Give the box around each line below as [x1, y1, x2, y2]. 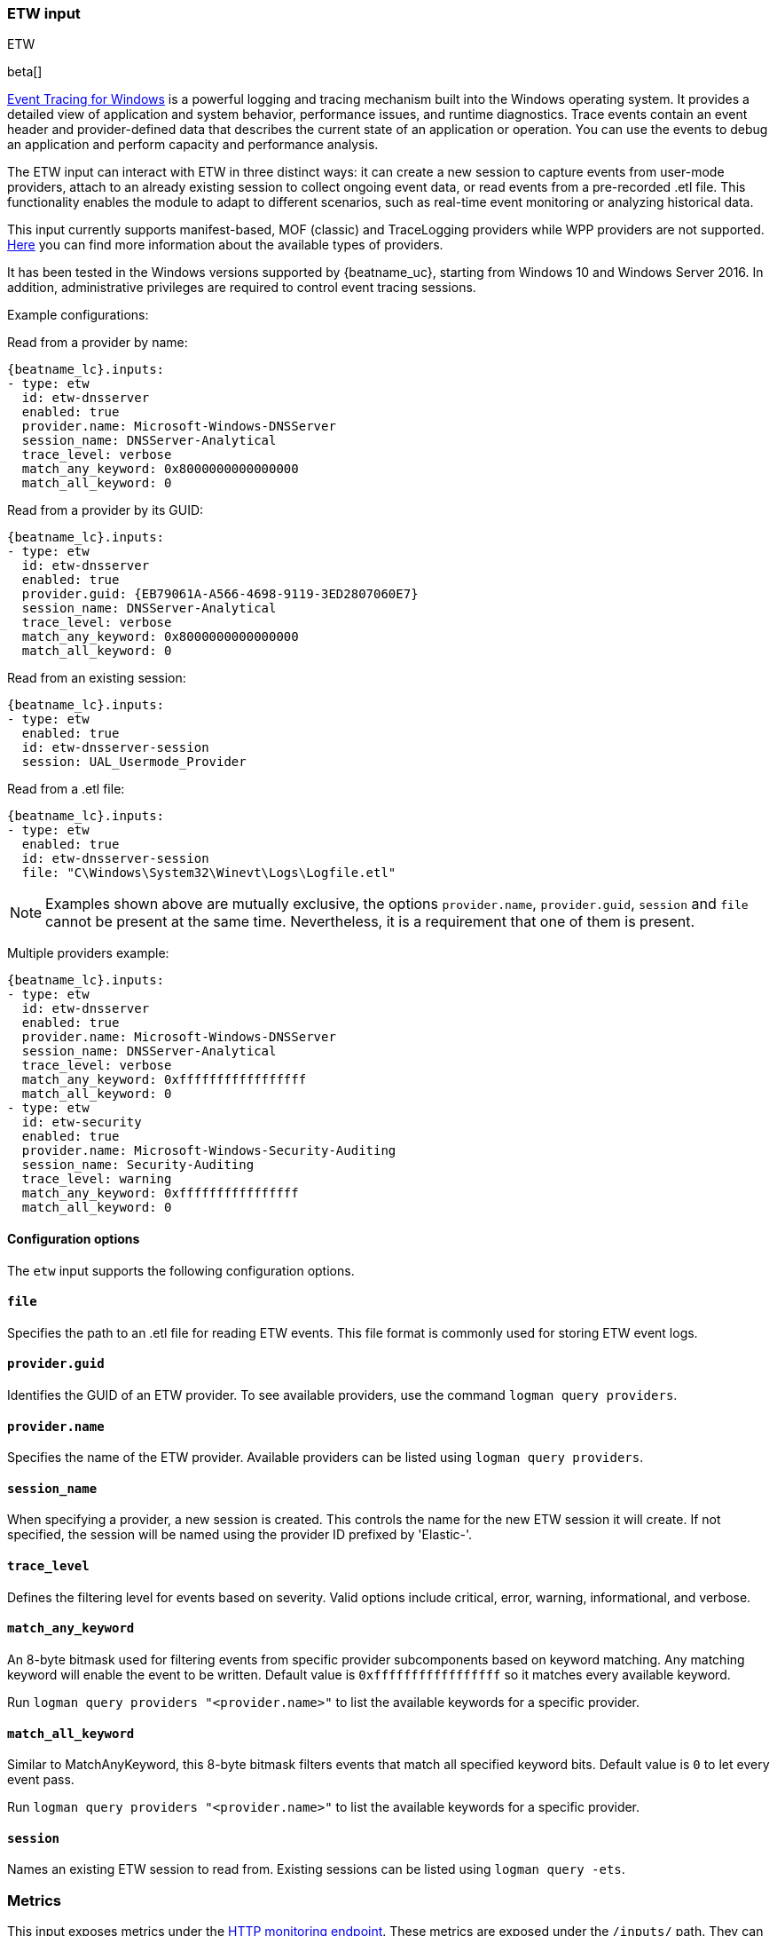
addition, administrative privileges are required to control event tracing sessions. [7, 280, 476, 296]
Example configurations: [7, 307, 149, 323]
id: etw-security [21, 1115, 142, 1130]
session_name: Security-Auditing [21, 1158, 255, 1173]
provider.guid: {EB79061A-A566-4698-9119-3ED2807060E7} [21, 587, 419, 602]
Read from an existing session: [7, 670, 186, 686]
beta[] [7, 64, 43, 80]
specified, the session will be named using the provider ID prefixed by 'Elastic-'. [7, 1527, 473, 1543]
